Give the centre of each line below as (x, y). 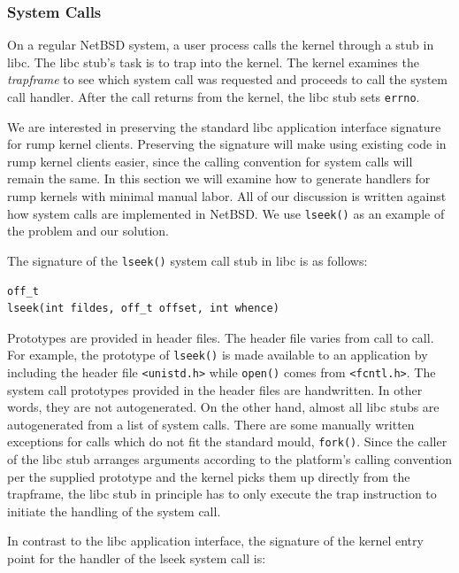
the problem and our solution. (88, 231)
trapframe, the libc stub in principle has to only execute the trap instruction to (222, 494)
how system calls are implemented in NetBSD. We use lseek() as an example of (226, 213)
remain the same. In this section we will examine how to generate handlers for (219, 178)
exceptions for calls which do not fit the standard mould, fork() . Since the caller (227, 441)
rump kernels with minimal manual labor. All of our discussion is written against (227, 196)
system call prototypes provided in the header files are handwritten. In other (215, 389)
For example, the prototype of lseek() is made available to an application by (218, 355)
